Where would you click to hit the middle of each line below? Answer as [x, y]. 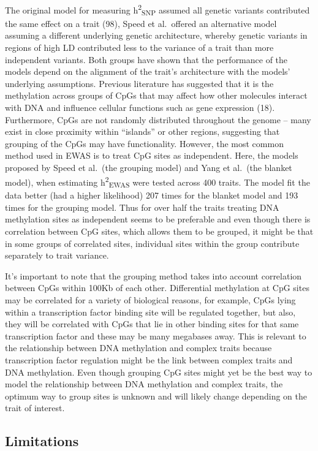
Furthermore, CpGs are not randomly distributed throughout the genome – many [158, 119]
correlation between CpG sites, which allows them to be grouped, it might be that [159, 231]
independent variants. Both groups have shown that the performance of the [146, 59]
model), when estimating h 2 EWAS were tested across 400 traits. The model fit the [157, 181]
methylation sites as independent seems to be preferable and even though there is [158, 219]
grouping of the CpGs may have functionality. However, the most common [144, 143]
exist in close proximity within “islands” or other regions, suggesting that [142, 131]
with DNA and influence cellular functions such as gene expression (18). [140, 107]
